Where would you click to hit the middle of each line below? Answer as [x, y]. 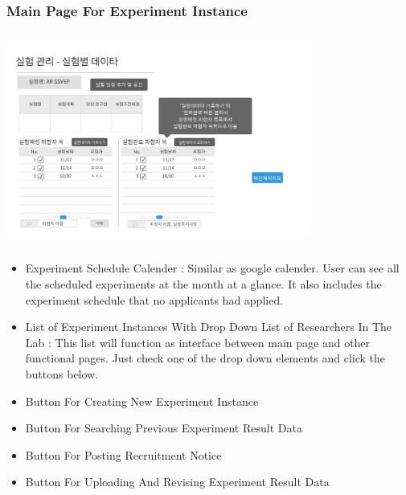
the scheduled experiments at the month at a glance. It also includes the [203, 283]
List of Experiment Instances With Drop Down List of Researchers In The [208, 327]
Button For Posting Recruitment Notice [123, 454]
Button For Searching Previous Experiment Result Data [164, 428]
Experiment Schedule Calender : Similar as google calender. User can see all [212, 268]
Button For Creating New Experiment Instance [142, 401]
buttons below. [62, 373]
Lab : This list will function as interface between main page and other [198, 342]
